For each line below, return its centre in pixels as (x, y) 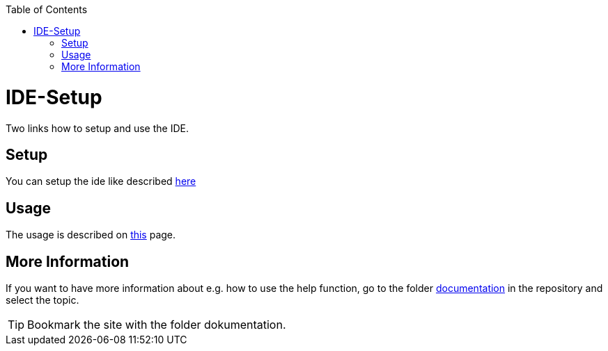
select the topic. (42, 300)
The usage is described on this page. (91, 235)
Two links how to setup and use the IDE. (97, 128)
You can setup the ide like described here (101, 181)
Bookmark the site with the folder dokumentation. (157, 325)
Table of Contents (47, 9)
